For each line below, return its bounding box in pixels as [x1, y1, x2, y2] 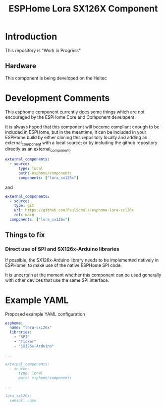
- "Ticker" [14, 339, 37, 344]
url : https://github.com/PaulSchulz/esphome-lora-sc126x [14, 208, 134, 213]
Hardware [5, 62, 36, 70]
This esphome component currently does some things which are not [5, 109, 145, 115]
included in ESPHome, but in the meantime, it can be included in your [5, 129, 147, 135]
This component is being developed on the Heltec [5, 75, 108, 81]
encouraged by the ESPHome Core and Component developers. [5, 114, 136, 120]
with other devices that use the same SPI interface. [5, 277, 110, 283]
